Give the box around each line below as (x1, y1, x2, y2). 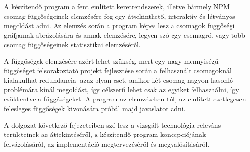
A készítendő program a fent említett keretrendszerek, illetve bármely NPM (4, 1, 230, 11)
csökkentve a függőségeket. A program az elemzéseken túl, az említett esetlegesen (4, 94, 246, 104)
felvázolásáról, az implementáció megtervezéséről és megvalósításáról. (4, 138, 210, 149)
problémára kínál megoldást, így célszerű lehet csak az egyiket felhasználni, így (4, 84, 239, 94)
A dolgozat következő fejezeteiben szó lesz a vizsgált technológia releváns (4, 119, 221, 130)
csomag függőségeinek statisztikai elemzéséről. (4, 39, 141, 50)
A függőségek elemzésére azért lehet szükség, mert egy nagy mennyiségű (4, 55, 219, 66)
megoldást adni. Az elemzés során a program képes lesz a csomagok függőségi (4, 20, 235, 31)
